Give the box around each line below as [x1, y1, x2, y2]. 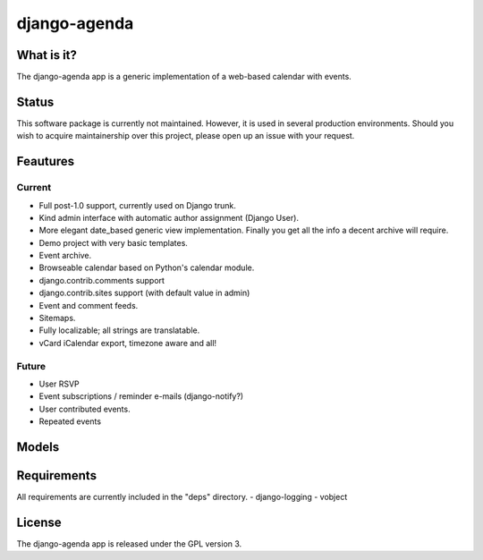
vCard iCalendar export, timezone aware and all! [38, 337, 217, 348]
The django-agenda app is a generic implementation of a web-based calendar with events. [16, 72, 352, 82]
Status [16, 94, 55, 109]
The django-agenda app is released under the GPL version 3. [16, 538, 242, 549]
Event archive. [38, 250, 92, 261]
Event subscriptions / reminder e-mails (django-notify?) [38, 391, 244, 402]
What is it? [16, 47, 78, 63]
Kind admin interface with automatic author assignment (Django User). [38, 212, 300, 223]
